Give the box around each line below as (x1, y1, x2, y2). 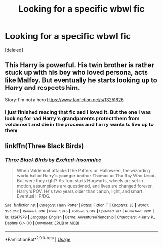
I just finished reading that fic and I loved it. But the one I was (5, 108, 151, 115)
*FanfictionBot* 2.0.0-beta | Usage (5, 235, 71, 242)
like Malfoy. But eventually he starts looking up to (5, 76, 158, 85)
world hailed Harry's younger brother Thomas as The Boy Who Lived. (16, 173, 156, 178)
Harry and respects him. (5, 84, 80, 92)
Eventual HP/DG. (16, 194, 51, 199)
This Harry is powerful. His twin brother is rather (5, 61, 154, 69)
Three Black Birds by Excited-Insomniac (5, 157, 102, 163)
